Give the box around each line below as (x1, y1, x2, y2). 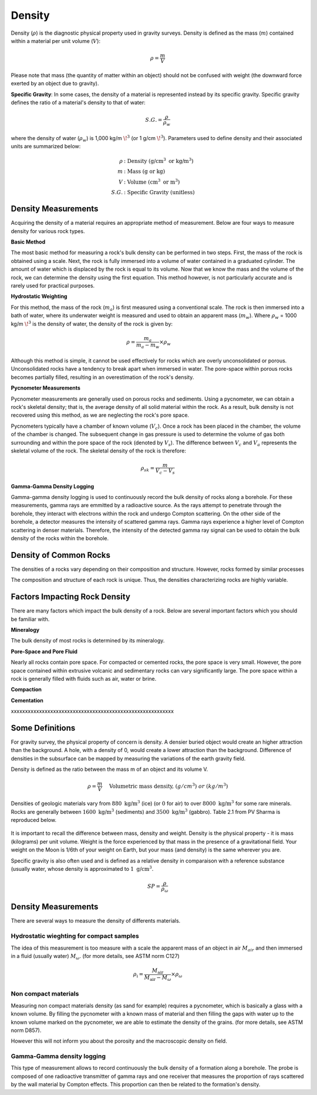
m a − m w (136, 342, 160, 350)
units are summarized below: (11, 143, 81, 150)
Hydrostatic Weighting (11, 293, 68, 300)
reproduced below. (11, 816, 57, 823)
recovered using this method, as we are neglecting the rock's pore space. (11, 412, 190, 419)
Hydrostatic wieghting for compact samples (11, 932, 139, 940)
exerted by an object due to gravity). (11, 80, 99, 87)
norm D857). (11, 1027, 42, 1034)
